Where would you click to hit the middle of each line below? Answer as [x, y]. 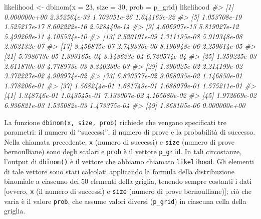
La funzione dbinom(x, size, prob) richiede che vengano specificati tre [115, 122]
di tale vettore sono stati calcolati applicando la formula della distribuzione [119, 171]
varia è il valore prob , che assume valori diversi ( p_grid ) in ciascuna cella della [125, 201]
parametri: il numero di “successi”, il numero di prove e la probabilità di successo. [130, 132]
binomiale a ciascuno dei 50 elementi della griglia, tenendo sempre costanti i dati [128, 181]
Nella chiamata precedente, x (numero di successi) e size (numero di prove [119, 141]
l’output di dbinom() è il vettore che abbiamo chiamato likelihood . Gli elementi [129, 161]
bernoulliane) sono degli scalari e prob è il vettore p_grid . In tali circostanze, [123, 151]
